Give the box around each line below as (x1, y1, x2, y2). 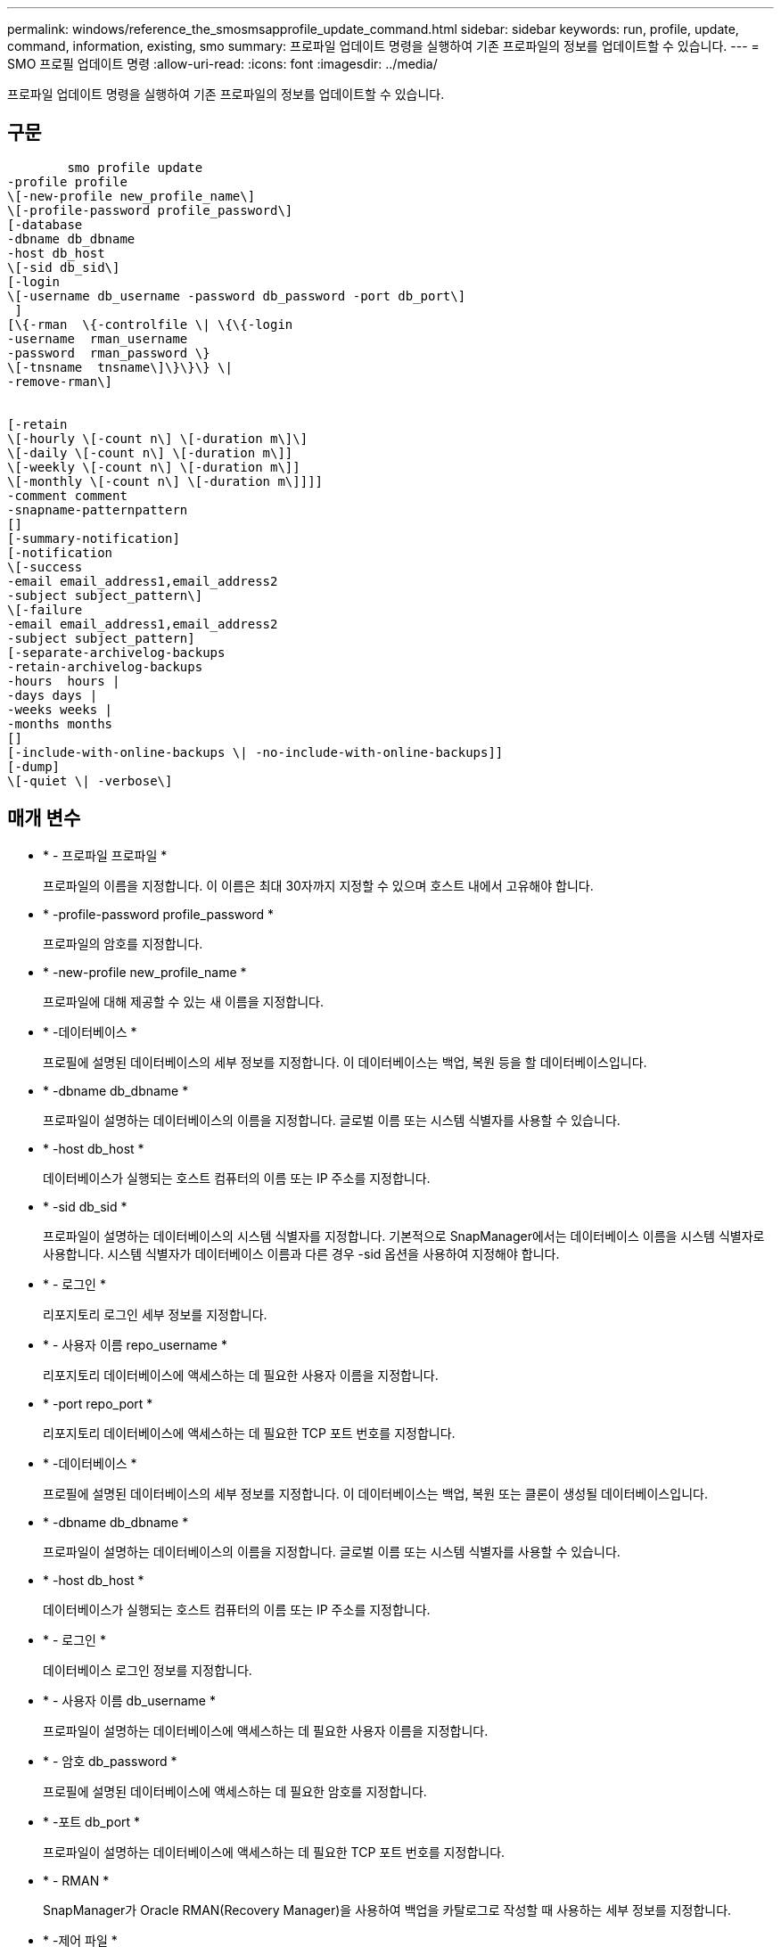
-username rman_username (7, 331, 188, 346)
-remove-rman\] (7, 374, 113, 389)
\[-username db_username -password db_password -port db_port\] (7, 288, 466, 303)
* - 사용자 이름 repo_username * (43, 1336, 227, 1352)
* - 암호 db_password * (43, 1753, 177, 1769)
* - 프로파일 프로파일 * (43, 847, 168, 863)
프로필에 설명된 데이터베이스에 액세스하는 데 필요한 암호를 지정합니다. (43, 1783, 427, 1799)
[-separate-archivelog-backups (7, 645, 226, 660)
